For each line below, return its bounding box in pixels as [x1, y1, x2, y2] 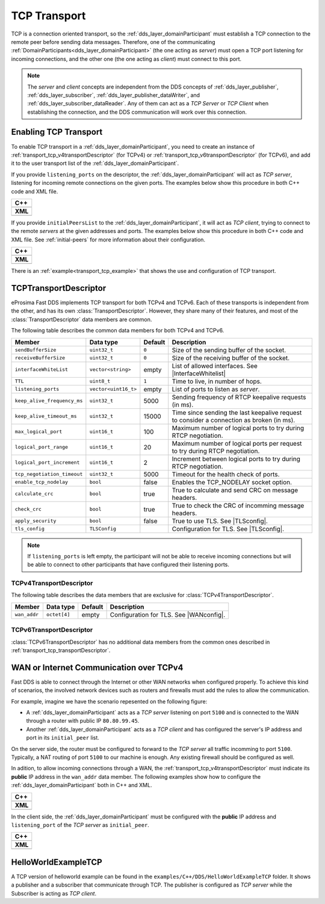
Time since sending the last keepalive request [172, 408, 302, 417]
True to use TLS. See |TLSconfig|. [172, 517, 268, 525]
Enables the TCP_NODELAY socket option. [172, 478, 292, 486]
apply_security [14, 518, 57, 524]
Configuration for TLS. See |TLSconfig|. [172, 525, 285, 533]
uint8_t [89, 378, 111, 385]
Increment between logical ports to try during [172, 455, 300, 463]
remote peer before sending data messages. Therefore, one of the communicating [11, 38, 216, 45]
